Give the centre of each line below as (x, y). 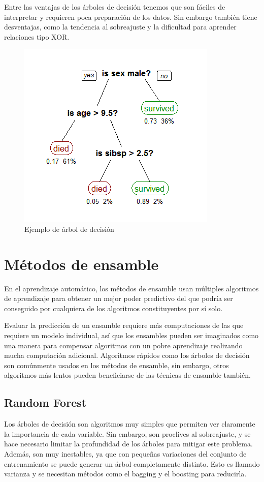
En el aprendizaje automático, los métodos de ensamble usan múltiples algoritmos (131, 288)
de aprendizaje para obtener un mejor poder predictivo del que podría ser (119, 298)
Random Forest (45, 402)
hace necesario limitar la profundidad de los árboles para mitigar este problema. (128, 444)
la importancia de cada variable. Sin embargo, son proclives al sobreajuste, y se (127, 433)
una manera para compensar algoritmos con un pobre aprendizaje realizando (123, 345)
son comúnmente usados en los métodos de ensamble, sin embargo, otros (117, 365)
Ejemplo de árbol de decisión (69, 229)
